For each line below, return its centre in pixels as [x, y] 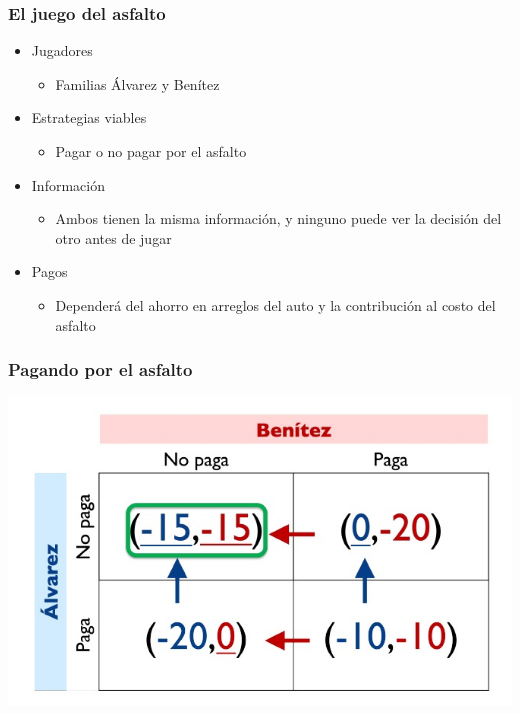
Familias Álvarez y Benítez [137, 83]
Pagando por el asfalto [100, 369]
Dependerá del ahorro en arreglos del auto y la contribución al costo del [275, 304]
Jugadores [62, 50]
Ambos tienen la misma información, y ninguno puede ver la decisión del [278, 218]
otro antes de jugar [113, 237]
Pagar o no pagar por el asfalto [151, 151]
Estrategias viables [89, 117]
